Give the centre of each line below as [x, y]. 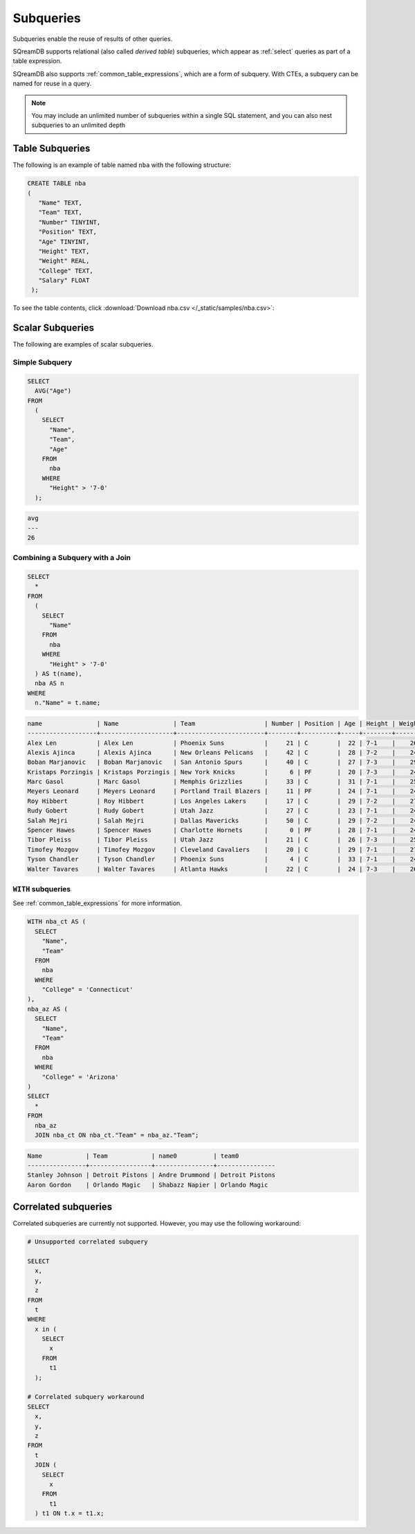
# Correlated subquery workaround [86, 1397]
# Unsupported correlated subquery [87, 1242]
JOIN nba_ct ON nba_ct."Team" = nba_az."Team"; [117, 1135]
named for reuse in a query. [52, 84]
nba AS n [49, 683]
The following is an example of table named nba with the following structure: [122, 165]
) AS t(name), [59, 673]
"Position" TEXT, [67, 232]
